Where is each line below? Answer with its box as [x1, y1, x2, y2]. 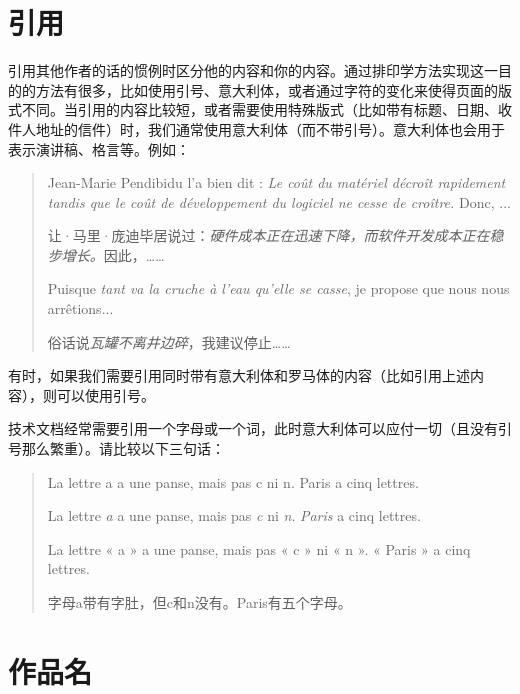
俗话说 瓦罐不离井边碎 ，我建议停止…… [47, 331, 291, 352]
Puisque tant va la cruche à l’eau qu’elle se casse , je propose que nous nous [47, 278, 510, 299]
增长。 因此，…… [61, 244, 165, 265]
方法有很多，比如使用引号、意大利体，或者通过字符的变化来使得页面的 [35, 79, 498, 100]
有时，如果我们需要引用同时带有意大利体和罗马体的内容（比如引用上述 [8, 365, 470, 386]
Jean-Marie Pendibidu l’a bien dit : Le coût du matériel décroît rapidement [47, 172, 506, 193]
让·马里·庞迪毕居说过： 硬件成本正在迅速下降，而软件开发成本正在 [47, 225, 490, 246]
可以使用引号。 [56, 384, 155, 405]
